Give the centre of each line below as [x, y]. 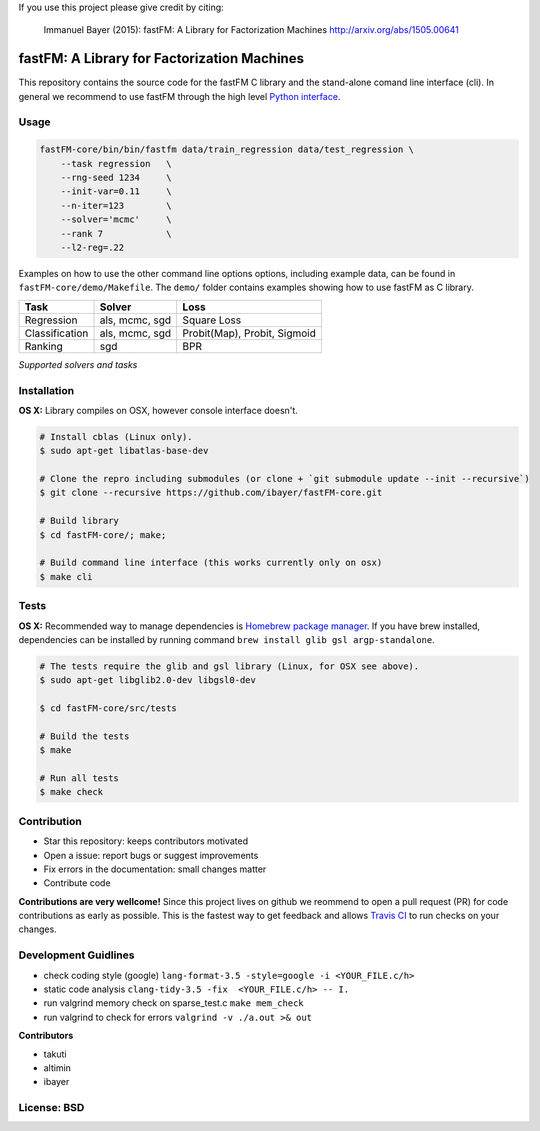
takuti [55, 1054]
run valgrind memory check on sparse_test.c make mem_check [173, 1003]
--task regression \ [116, 163]
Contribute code [77, 883]
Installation [46, 390]
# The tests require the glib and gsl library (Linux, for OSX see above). [229, 666]
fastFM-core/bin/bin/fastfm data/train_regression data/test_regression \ [227, 149]
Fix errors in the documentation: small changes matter [155, 869]
